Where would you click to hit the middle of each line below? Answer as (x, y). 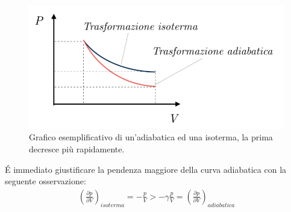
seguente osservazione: (45, 181)
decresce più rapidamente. (77, 148)
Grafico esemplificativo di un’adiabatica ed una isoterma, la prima (151, 137)
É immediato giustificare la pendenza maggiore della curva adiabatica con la (146, 169)
